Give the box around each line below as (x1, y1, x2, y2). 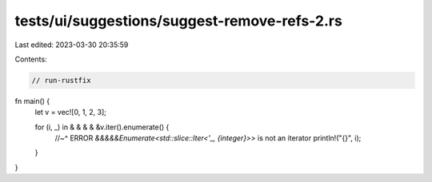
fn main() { (14, 96, 50, 105)
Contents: (14, 54, 47, 64)
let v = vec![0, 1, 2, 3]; (34, 108, 107, 117)
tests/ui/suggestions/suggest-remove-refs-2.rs (14, 12, 343, 30)
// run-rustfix (31, 76, 91, 85)
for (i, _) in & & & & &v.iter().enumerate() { (34, 122, 170, 132)
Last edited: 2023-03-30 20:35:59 (14, 40, 129, 49)
